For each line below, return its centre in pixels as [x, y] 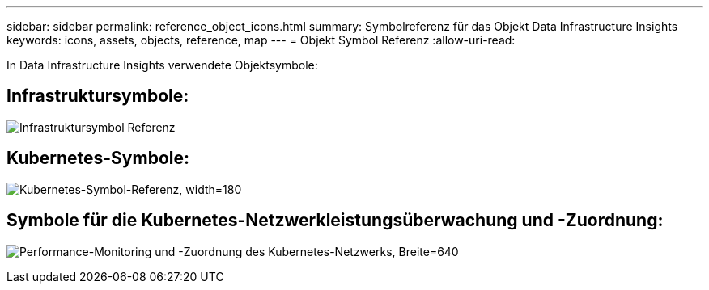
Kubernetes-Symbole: [98, 158]
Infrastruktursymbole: [98, 96]
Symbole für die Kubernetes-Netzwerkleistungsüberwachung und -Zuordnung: [335, 221]
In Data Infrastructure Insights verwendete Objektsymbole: [162, 65]
